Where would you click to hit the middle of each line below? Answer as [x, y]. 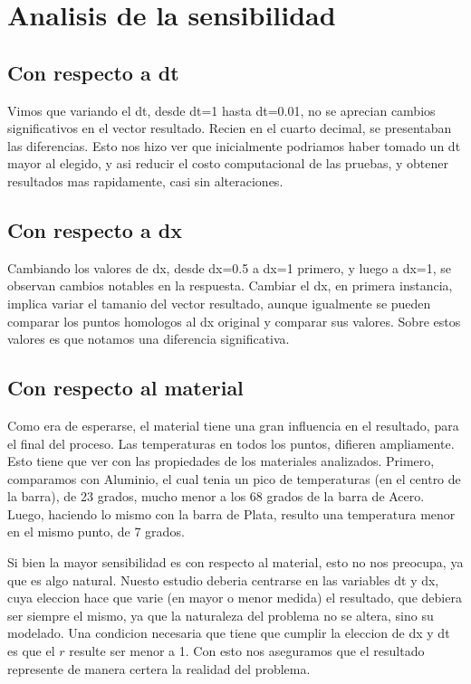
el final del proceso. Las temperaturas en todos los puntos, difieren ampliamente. [231, 443]
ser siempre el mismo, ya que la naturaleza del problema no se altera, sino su [221, 615]
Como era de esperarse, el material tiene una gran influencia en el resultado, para [233, 425]
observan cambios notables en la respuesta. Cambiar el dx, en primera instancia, [230, 285]
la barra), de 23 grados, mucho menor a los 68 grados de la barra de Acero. [216, 496]
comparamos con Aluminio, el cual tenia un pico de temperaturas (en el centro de [234, 478]
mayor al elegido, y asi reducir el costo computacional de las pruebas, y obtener [228, 163]
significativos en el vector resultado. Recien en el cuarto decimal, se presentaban [230, 128]
